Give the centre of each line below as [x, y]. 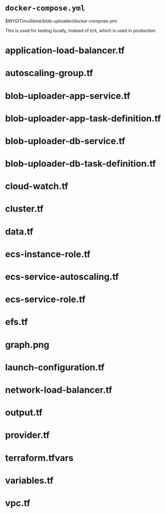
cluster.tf [24, 209]
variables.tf [29, 480]
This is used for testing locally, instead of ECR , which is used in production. [81, 30]
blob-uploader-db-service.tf [65, 141]
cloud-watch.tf [37, 186]
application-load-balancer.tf [65, 51]
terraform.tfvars [39, 458]
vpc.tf [18, 503]
